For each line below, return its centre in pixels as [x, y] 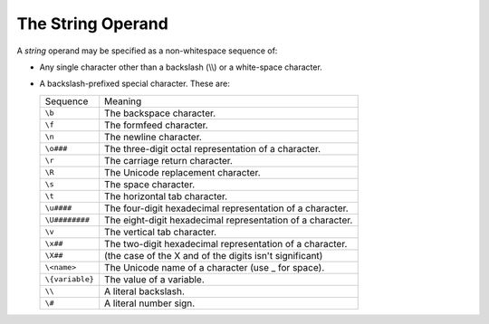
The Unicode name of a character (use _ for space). [215, 267]
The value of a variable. [155, 279]
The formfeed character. [156, 125]
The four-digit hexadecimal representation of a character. [226, 208]
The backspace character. [160, 113]
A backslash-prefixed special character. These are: [134, 84]
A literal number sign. [150, 303]
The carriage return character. [168, 160]
